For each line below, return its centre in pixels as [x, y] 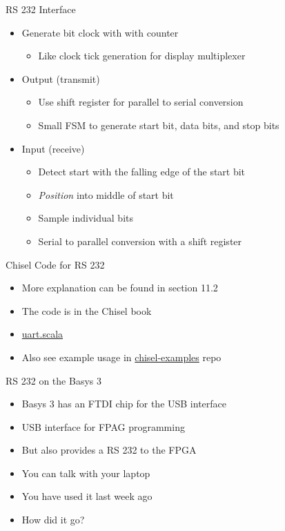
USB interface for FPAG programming [103, 426]
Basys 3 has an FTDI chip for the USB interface [124, 404]
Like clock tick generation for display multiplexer [142, 56]
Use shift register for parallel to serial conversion [141, 102]
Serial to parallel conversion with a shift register [140, 241]
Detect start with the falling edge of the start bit [142, 172]
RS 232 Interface [41, 9]
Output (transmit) [61, 78]
